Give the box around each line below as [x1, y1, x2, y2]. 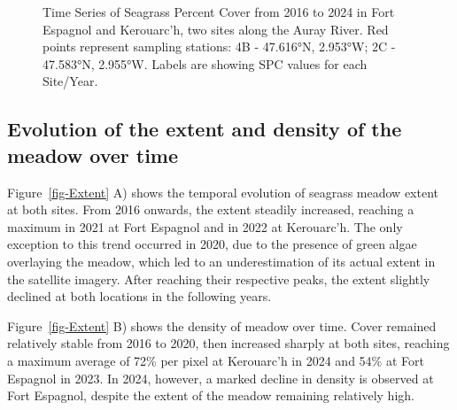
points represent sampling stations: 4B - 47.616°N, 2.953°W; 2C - [43, 37, 396, 56]
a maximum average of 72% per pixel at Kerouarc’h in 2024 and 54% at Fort [7, 351, 424, 369]
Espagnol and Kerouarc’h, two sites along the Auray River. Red [43, 19, 389, 38]
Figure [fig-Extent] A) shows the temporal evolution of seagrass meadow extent [7, 182, 438, 201]
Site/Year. [43, 72, 98, 90]
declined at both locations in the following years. [7, 287, 272, 306]
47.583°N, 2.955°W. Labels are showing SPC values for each [43, 54, 368, 73]
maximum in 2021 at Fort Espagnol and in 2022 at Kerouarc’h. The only [7, 217, 403, 236]
